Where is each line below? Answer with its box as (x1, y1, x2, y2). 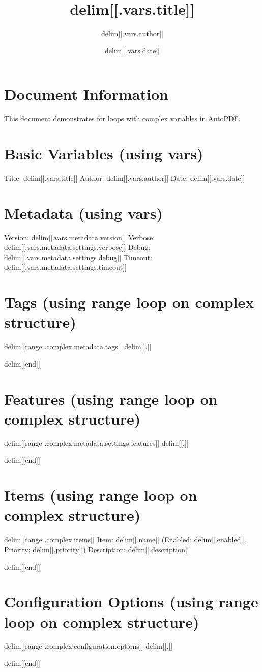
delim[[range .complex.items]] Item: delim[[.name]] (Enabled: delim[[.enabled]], (4, 534, 247, 545)
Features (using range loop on (4, 388, 218, 409)
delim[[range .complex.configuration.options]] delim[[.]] (4, 640, 173, 651)
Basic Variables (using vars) (4, 143, 203, 164)
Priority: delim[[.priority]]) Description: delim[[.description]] (4, 544, 189, 554)
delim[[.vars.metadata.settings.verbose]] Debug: (4, 242, 151, 253)
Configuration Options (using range (4, 591, 258, 612)
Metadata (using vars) (4, 202, 163, 223)
